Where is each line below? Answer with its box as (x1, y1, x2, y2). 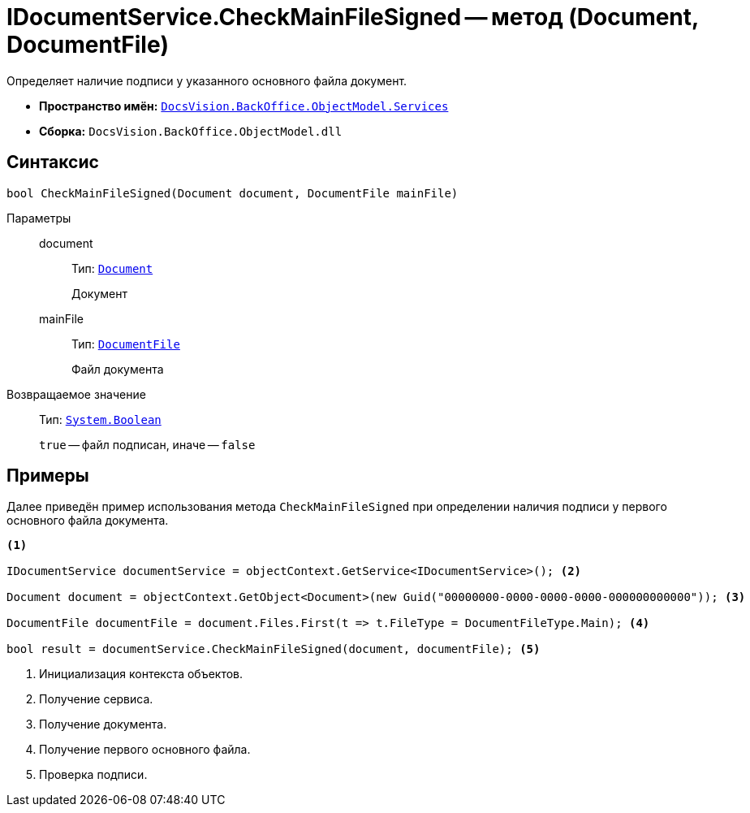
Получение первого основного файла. (39, 742, 251, 757)
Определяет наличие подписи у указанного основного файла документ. (6, 73, 407, 88)
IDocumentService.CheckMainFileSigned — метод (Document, (6, 3, 699, 31)
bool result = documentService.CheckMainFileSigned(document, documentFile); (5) (6, 642, 541, 656)
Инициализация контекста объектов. (39, 667, 244, 681)
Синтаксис (6, 152, 99, 173)
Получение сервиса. (39, 692, 153, 707)
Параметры (6, 210, 71, 225)
